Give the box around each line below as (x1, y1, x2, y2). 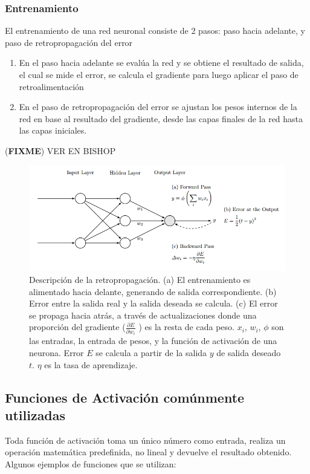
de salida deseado (216, 346, 281, 359)
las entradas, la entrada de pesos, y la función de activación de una (29, 334, 277, 347)
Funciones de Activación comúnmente (5, 388, 245, 406)
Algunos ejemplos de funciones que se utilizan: (5, 457, 176, 470)
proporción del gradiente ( (29, 320, 126, 333)
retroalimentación (19, 80, 84, 93)
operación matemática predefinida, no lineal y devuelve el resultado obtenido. (5, 446, 292, 458)
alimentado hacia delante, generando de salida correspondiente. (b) (29, 285, 277, 297)
